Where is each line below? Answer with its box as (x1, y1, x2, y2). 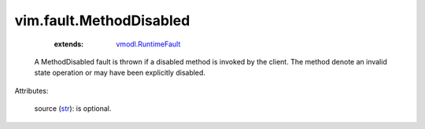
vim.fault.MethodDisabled (14, 12, 190, 29)
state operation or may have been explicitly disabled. (34, 68, 206, 78)
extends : (54, 39, 84, 49)
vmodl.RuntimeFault (116, 39, 181, 49)
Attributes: (14, 86, 49, 95)
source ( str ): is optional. (34, 104, 112, 113)
